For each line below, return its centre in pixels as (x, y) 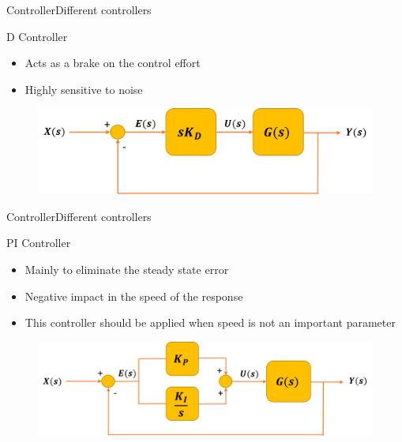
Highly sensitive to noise (84, 89)
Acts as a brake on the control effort (113, 63)
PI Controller (39, 243)
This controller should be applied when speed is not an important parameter (210, 322)
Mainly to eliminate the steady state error (127, 270)
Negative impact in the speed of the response (134, 296)
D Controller (37, 36)
